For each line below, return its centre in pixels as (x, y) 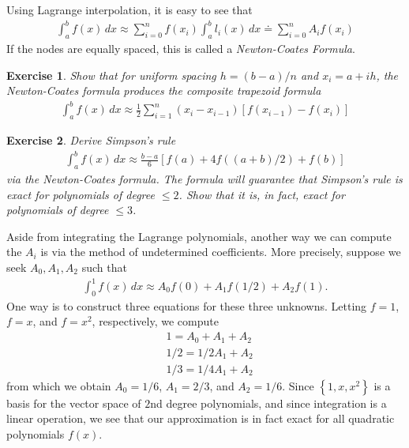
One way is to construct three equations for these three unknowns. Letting (187, 305)
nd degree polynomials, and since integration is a (268, 403)
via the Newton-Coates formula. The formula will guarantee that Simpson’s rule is (204, 178)
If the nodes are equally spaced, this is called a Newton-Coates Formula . (181, 48)
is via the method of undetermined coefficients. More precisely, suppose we (221, 252)
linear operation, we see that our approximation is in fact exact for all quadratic (201, 418)
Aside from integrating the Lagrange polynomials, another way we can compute (199, 236)
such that (104, 267)
